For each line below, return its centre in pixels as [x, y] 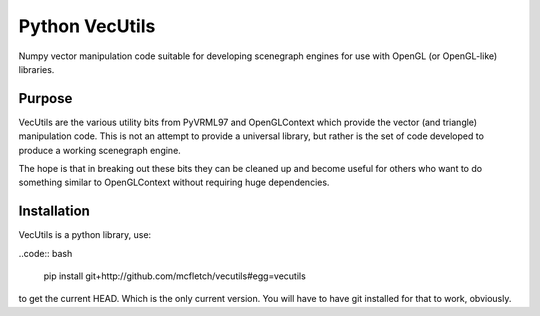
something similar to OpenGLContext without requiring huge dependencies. [174, 182]
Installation [54, 211]
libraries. [36, 69]
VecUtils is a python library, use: [85, 235]
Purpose [45, 98]
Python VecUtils [87, 26]
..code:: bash [45, 253]
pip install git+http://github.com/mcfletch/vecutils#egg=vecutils [175, 276]
